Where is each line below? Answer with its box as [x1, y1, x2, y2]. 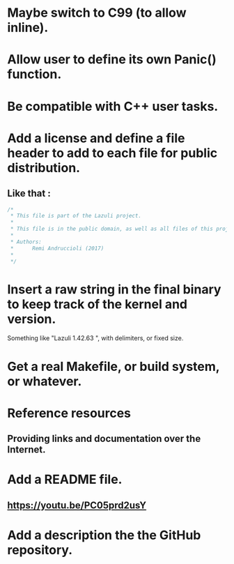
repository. [7, 542, 73, 558]
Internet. [7, 444, 46, 456]
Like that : [7, 188, 51, 199]
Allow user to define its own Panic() [7, 52, 217, 68]
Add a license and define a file [7, 130, 185, 146]
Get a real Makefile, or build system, [7, 358, 220, 374]
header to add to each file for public [7, 145, 218, 161]
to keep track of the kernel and [7, 296, 188, 312]
